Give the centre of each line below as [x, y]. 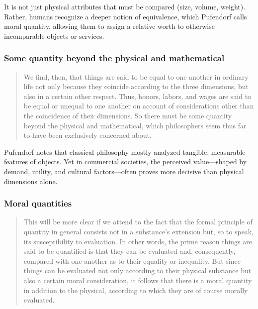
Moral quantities [38, 203]
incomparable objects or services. [54, 36]
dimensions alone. [31, 181]
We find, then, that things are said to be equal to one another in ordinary [136, 76]
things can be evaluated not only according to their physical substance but [137, 270]
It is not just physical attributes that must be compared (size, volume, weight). [125, 6]
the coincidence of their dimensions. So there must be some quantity [128, 115]
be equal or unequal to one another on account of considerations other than [139, 106]
